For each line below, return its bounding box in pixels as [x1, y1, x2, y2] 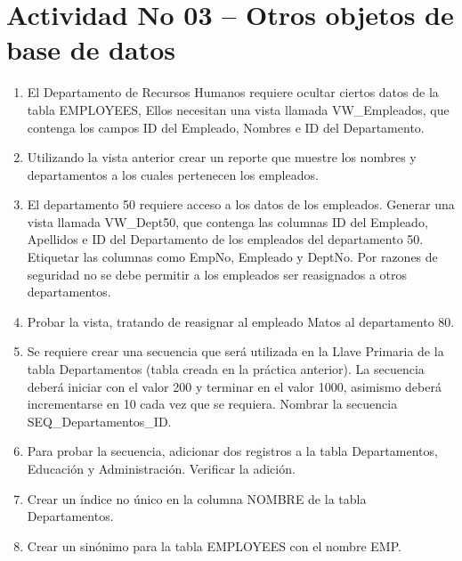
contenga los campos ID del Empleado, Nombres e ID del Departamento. [27, 118, 425, 136]
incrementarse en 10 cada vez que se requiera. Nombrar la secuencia [27, 394, 398, 413]
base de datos [6, 31, 175, 68]
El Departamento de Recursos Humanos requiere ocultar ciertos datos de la [27, 83, 439, 102]
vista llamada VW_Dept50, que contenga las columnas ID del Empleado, [27, 212, 428, 231]
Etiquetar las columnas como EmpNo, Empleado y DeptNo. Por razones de [27, 248, 438, 266]
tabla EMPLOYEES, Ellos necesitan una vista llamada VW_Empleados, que [27, 100, 450, 118]
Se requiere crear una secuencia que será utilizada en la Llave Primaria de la [27, 342, 444, 361]
